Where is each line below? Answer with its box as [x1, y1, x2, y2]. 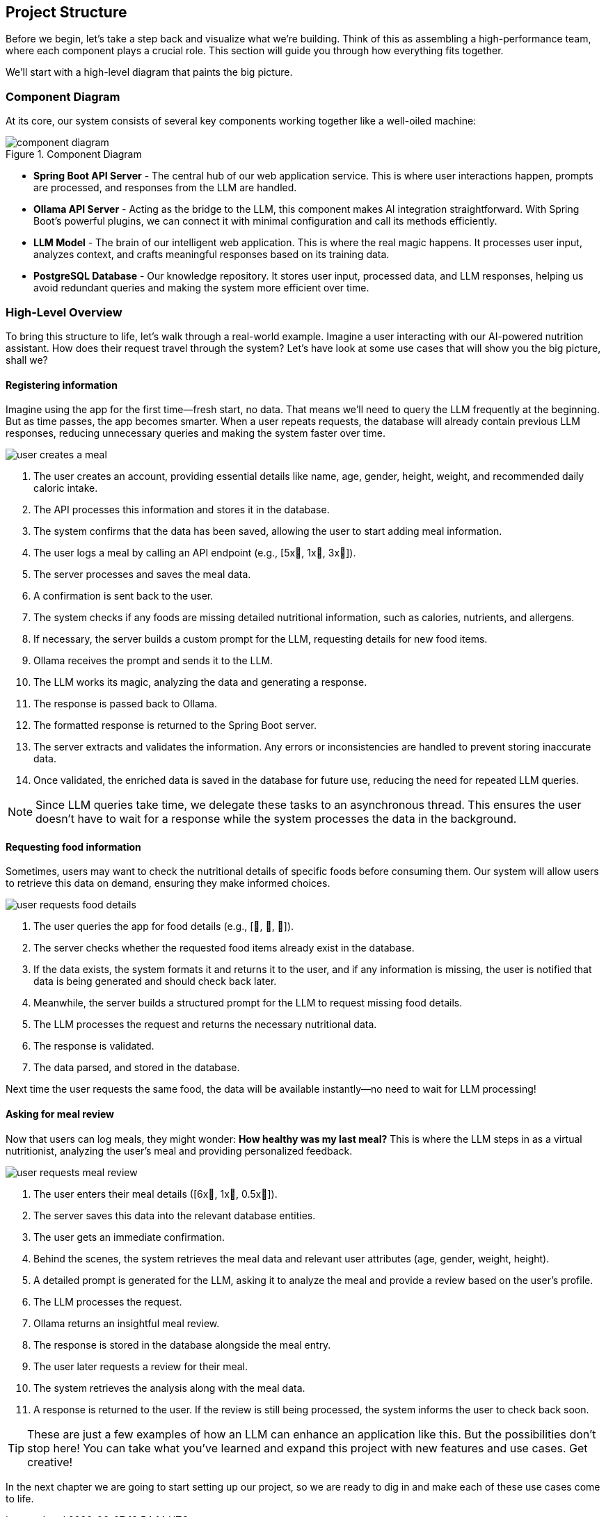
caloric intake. [33, 482, 98, 495]
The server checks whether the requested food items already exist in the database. [33, 942, 415, 954]
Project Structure [6, 3, 127, 21]
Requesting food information [6, 840, 141, 853]
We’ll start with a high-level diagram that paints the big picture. [6, 66, 293, 79]
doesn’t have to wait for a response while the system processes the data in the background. [35, 812, 517, 826]
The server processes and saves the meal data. [33, 568, 251, 581]
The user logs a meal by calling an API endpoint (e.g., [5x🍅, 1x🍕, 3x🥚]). [33, 547, 356, 559]
